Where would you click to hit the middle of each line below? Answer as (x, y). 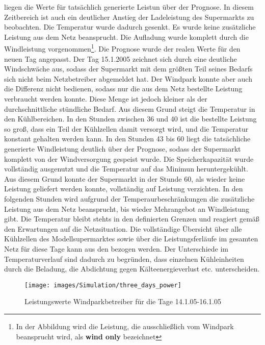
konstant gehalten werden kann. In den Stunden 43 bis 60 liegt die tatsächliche (127, 139)
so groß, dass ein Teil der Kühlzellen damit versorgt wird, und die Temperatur (126, 128)
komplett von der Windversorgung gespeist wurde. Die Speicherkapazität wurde (129, 158)
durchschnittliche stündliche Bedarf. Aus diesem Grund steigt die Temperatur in (130, 108)
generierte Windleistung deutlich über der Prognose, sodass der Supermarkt (123, 148)
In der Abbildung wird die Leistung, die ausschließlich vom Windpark (125, 326)
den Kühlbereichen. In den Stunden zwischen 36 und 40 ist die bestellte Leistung (130, 119)
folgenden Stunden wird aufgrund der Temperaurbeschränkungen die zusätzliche (129, 198)
